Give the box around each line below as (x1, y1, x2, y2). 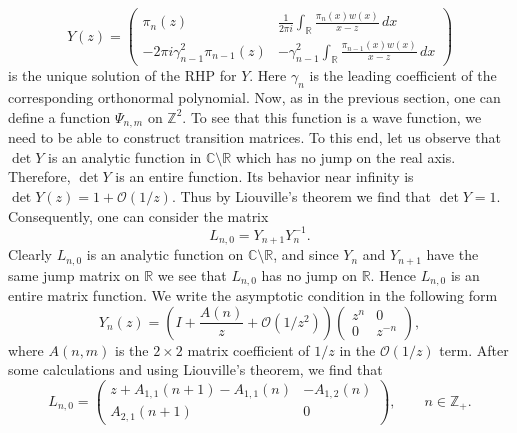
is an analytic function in (48, 146, 202, 167)
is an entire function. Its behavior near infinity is (115, 166, 414, 187)
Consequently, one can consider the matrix (8, 205, 269, 226)
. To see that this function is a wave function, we (182, 106, 482, 127)
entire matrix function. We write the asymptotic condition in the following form (8, 285, 498, 306)
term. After (439, 339, 509, 360)
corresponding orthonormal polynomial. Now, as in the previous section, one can (8, 87, 501, 108)
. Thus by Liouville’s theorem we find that (171, 185, 431, 206)
